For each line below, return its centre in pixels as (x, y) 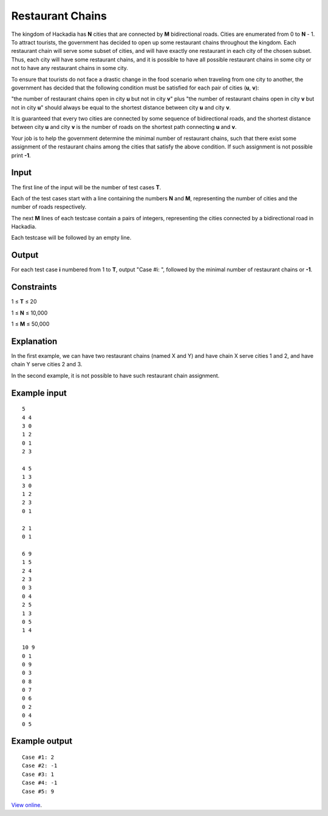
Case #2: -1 (40, 766)
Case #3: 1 (38, 774)
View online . (27, 805)
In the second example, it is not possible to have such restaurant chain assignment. (115, 375)
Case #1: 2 (38, 757)
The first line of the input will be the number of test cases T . (86, 187)
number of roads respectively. (49, 207)
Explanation (34, 341)
